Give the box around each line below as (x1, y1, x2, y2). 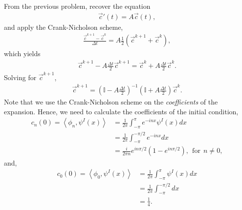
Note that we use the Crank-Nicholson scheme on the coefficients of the (4, 97, 218, 107)
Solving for (4, 72, 37, 82)
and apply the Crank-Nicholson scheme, (4, 21, 123, 32)
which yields (4, 48, 41, 59)
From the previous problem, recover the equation (4, 1, 151, 11)
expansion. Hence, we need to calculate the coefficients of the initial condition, (4, 106, 239, 116)
